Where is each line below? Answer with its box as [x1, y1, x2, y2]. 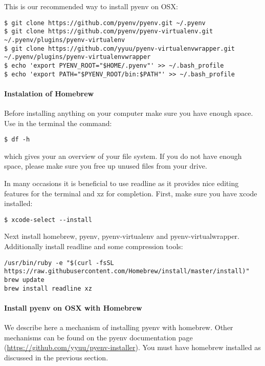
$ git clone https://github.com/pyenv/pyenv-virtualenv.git [4, 28, 213, 35]
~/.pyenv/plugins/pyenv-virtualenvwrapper [4, 53, 151, 61]
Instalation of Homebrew [4, 88, 94, 98]
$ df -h [4, 136, 30, 144]
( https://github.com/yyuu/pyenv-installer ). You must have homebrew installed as [4, 342, 261, 353]
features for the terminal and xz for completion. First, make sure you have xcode [4, 188, 257, 198]
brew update [4, 276, 45, 283]
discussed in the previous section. [4, 352, 108, 362]
